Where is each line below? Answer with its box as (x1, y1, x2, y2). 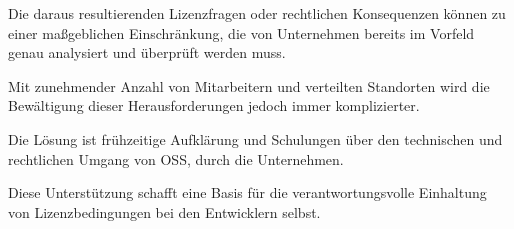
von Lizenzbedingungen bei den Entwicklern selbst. (8, 201, 321, 222)
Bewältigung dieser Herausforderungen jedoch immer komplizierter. (8, 95, 420, 116)
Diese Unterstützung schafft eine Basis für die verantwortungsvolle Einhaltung (8, 182, 487, 203)
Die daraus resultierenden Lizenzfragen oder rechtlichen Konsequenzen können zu (8, 3, 506, 23)
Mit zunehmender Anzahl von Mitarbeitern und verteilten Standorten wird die (8, 75, 490, 96)
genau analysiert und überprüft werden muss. (8, 42, 286, 63)
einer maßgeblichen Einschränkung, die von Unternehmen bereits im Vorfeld (8, 22, 475, 43)
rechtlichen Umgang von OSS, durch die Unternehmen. (8, 148, 344, 169)
